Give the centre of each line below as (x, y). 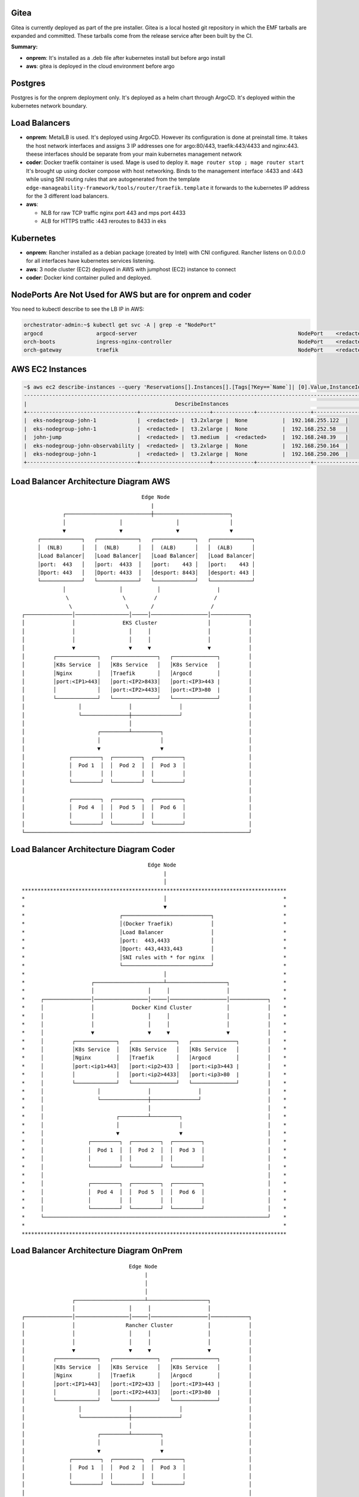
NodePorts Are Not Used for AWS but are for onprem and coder (131, 295)
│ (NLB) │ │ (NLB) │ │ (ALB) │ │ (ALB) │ (146, 547)
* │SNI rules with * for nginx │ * (154, 957)
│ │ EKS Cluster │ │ (137, 623)
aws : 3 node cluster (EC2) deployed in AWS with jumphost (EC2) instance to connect (131, 269)
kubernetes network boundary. (49, 106)
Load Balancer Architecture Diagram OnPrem (97, 1251)
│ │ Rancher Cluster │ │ (137, 1325)
